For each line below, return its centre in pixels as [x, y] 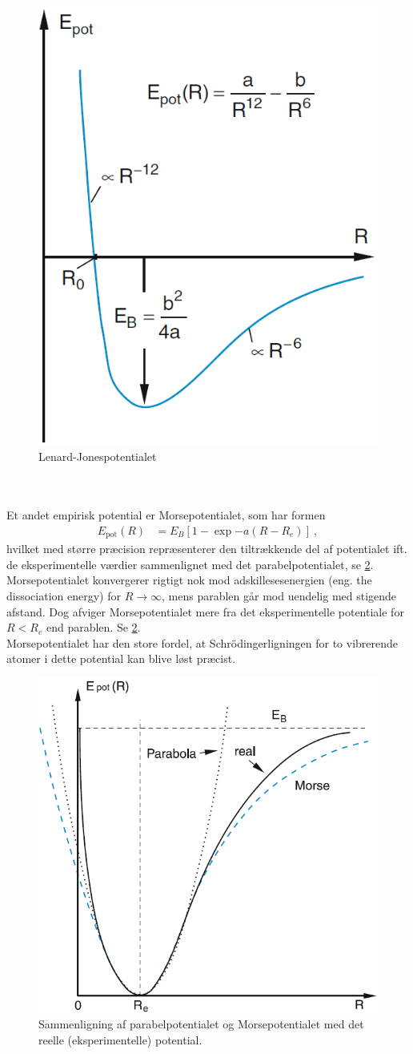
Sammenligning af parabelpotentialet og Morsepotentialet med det [201, 1024]
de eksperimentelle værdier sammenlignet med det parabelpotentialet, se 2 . [190, 564]
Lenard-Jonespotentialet [98, 456]
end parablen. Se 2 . [93, 627]
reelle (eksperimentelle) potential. [120, 1039]
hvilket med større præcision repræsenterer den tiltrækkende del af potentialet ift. [207, 549]
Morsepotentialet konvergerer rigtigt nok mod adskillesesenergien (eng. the [189, 580]
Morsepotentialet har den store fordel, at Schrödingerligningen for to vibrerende [202, 642]
